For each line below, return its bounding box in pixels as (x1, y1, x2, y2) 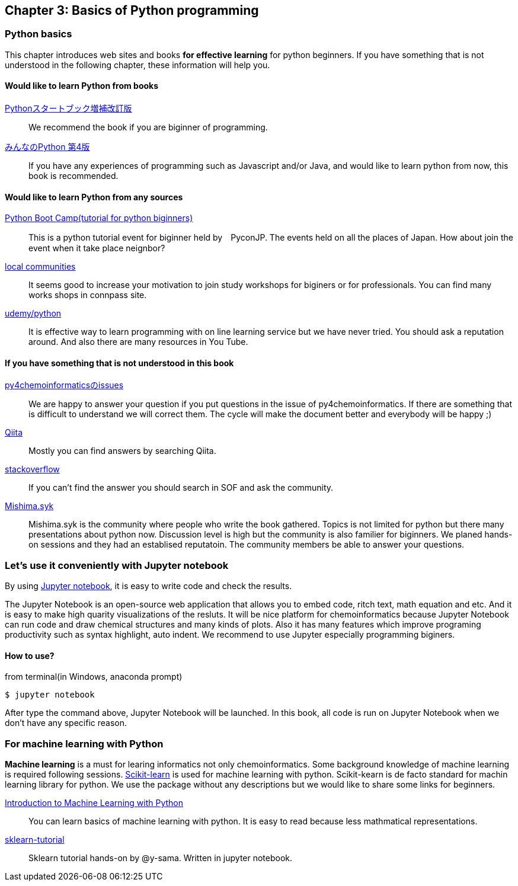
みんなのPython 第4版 (5, 142, 90, 152)
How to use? (5, 650, 55, 661)
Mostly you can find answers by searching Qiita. (28, 446, 216, 456)
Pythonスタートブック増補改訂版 (5, 103, 132, 114)
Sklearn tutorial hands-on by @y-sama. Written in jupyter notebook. (28, 853, 293, 863)
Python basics (5, 28, 72, 40)
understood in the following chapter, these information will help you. (5, 59, 270, 70)
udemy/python (5, 308, 62, 319)
